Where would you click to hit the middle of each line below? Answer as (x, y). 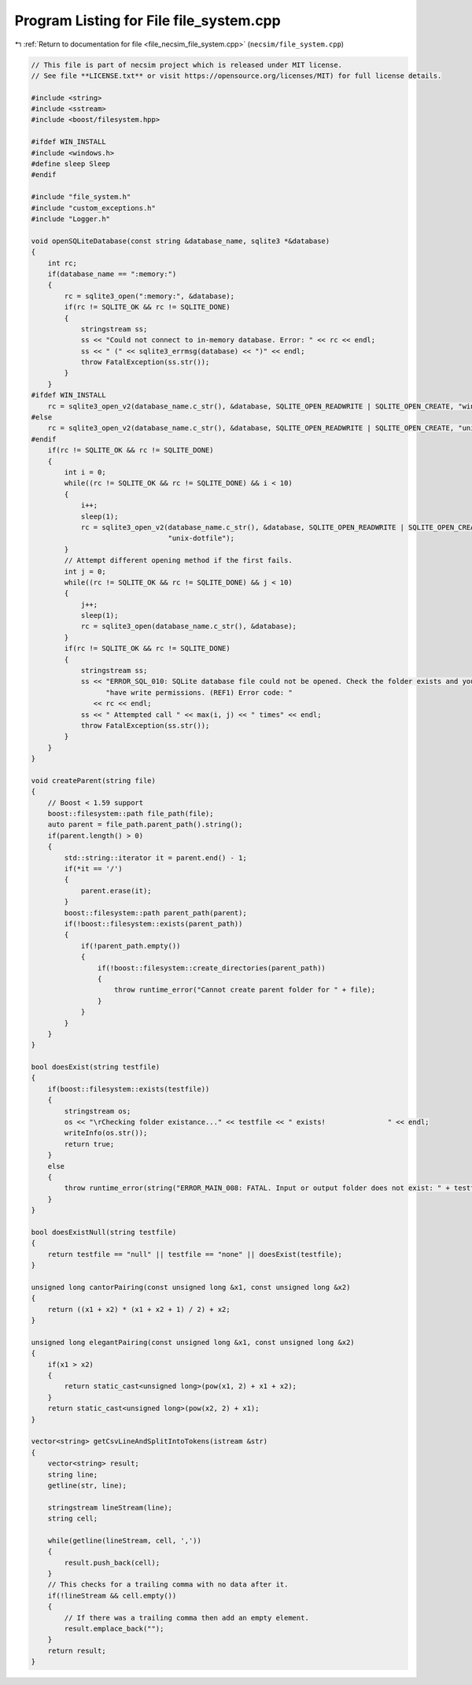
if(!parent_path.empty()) (131, 946)
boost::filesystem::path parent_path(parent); (155, 913)
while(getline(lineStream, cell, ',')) (125, 1540)
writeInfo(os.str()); (106, 1133)
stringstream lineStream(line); (110, 1508)
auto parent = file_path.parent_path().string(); (145, 825)
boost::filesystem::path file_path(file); (131, 814)
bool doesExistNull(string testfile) (104, 1232)
